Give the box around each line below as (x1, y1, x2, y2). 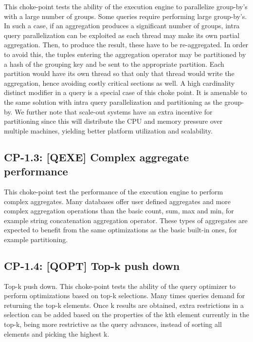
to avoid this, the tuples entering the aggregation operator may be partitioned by (4, 49, 246, 59)
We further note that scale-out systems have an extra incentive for (15, 106, 213, 116)
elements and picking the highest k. (4, 328, 109, 339)
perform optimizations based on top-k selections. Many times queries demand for (4, 290, 245, 301)
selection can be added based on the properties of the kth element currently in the (4, 309, 249, 320)
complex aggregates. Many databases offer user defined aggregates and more (4, 196, 231, 206)
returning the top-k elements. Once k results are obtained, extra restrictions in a (4, 300, 244, 310)
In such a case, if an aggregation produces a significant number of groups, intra (4, 20, 240, 31)
